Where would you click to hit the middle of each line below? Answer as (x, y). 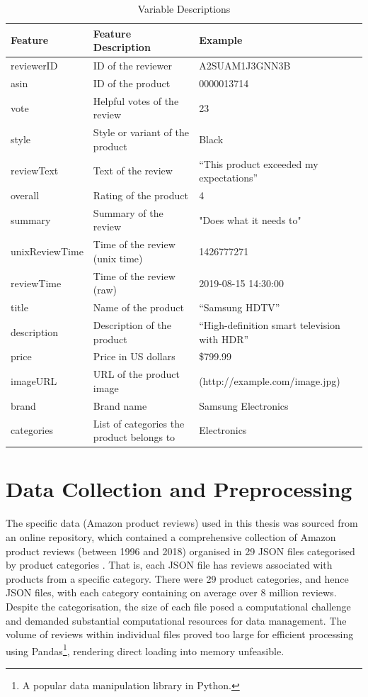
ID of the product (132, 83)
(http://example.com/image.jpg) (270, 381)
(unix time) (118, 258)
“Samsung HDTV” (240, 307)
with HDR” (224, 339)
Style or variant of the (141, 132)
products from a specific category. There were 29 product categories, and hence (177, 578)
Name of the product (138, 307)
